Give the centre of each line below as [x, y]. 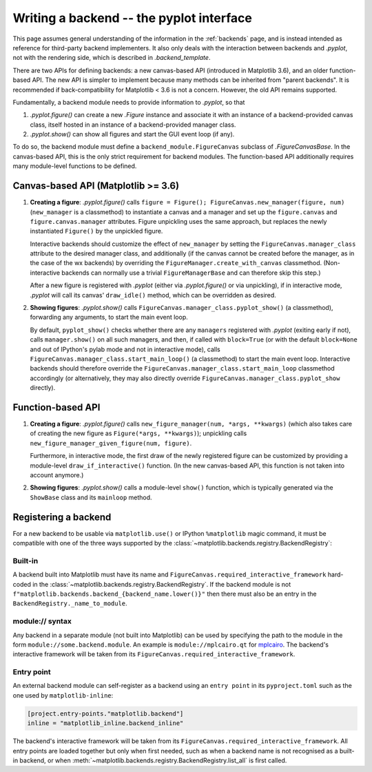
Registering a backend [62, 517]
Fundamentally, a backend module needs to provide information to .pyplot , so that [129, 102]
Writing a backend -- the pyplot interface [133, 18]
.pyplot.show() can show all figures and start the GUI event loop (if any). [132, 134]
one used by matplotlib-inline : [63, 695]
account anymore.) [57, 475]
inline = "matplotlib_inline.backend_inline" [105, 723]
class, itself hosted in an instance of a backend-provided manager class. [133, 125]
